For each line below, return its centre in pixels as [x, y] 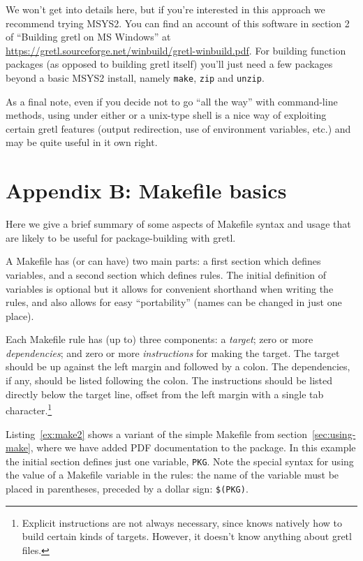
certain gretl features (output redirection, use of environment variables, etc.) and [178, 128]
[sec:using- [334, 433]
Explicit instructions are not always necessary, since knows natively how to [182, 522]
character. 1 [29, 409]
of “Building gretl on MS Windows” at [88, 37]
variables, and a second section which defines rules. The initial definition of [166, 274]
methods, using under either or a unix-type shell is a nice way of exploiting [166, 115]
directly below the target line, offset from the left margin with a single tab [165, 394]
